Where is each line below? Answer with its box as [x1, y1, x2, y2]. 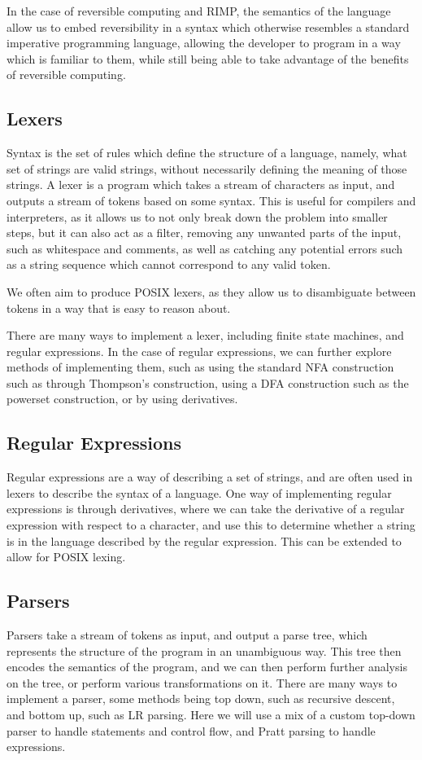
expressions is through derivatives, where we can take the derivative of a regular [7, 500, 405, 517]
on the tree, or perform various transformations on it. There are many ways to [7, 674, 398, 691]
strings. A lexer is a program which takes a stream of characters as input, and [7, 176, 395, 193]
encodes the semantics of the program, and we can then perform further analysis [7, 658, 407, 675]
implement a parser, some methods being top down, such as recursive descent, [7, 690, 395, 707]
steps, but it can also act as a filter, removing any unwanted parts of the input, [7, 224, 402, 241]
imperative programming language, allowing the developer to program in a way [7, 34, 401, 51]
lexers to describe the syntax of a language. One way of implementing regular [7, 484, 392, 501]
